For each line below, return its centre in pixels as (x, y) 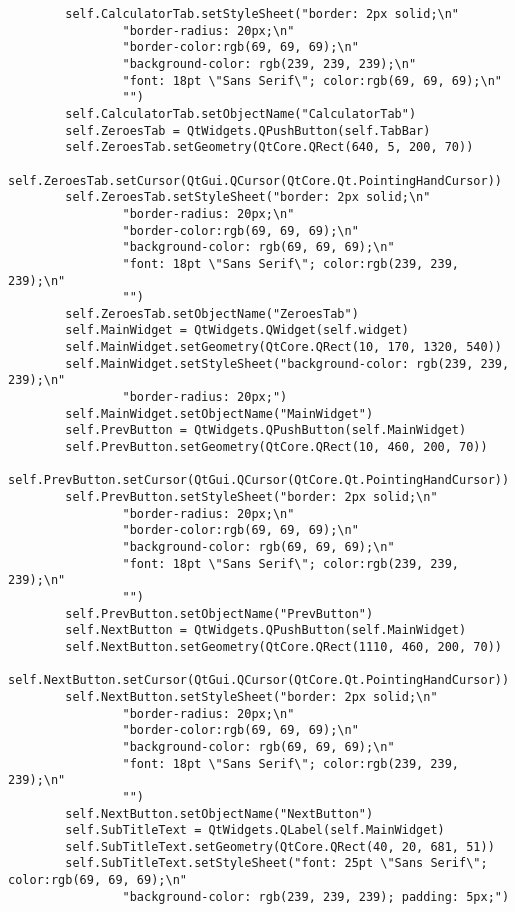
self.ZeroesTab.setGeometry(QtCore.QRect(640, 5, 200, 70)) (269, 147)
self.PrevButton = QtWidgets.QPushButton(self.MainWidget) (266, 430)
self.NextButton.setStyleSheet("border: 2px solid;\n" (251, 696)
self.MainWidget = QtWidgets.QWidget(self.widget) (237, 330)
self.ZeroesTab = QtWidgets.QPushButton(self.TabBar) (248, 130)
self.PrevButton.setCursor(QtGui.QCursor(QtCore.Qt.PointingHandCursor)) (259, 480)
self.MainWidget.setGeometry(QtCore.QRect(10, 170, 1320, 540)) (283, 347)
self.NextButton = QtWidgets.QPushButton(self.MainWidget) (266, 630)
